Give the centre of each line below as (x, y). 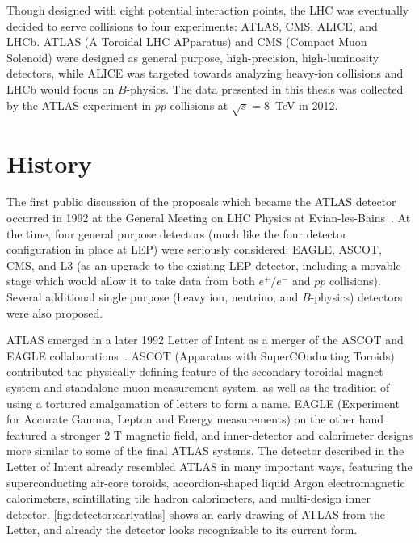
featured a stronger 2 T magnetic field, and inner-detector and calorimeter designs (210, 434)
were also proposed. (55, 312)
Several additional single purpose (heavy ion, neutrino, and (153, 297)
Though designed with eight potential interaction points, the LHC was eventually (208, 10)
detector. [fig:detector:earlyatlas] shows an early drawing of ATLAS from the (196, 514)
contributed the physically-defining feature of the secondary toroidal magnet (195, 371)
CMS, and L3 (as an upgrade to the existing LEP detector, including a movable (204, 265)
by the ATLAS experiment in (79, 105)
